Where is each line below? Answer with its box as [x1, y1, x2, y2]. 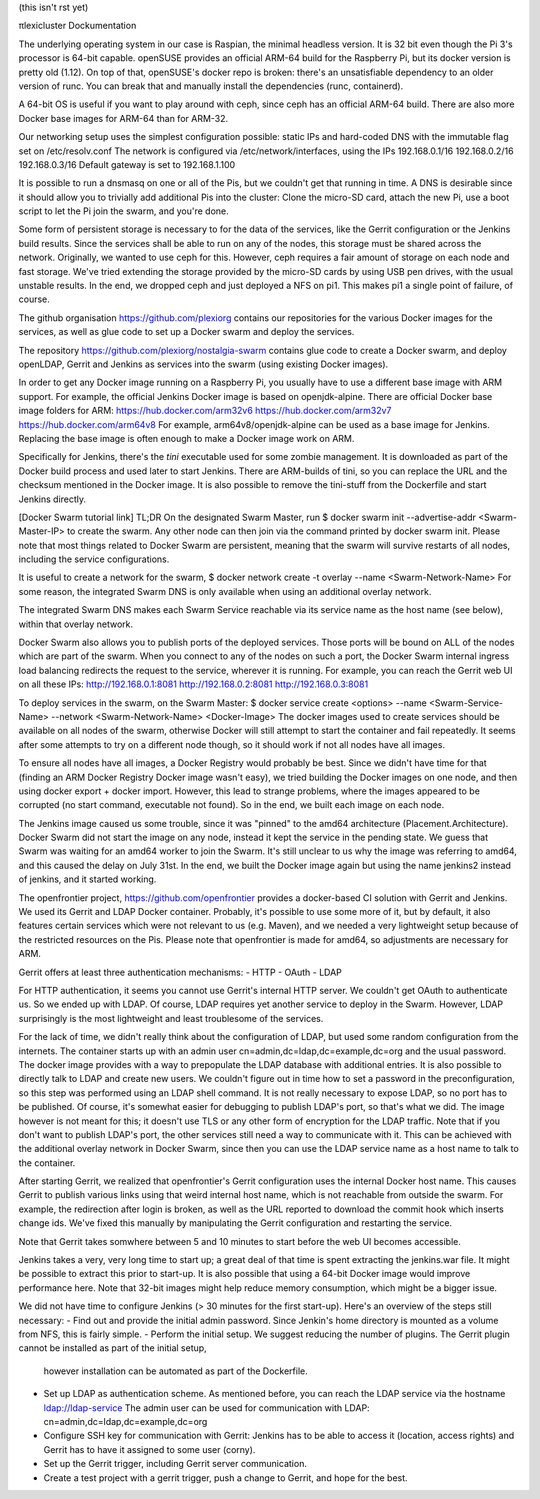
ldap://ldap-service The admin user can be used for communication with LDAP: [43, 1401, 370, 1414]
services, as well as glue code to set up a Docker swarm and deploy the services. [18, 326, 355, 338]
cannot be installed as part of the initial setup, [18, 1342, 207, 1354]
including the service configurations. [18, 553, 170, 565]
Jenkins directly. [18, 493, 87, 505]
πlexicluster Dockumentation [18, 20, 137, 32]
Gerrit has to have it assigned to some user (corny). [43, 1443, 256, 1455]
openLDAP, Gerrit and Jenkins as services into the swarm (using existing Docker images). [18, 358, 389, 370]
